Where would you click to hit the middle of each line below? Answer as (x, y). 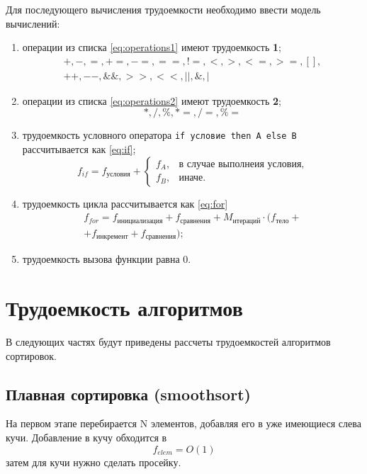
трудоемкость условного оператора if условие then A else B (159, 135)
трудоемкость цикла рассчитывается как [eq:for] (125, 203)
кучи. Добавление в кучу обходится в (86, 437)
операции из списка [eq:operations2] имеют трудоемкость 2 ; (152, 100)
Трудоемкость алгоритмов (124, 308)
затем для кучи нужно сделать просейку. (94, 462)
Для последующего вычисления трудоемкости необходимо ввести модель (163, 9)
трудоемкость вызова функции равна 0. (107, 259)
